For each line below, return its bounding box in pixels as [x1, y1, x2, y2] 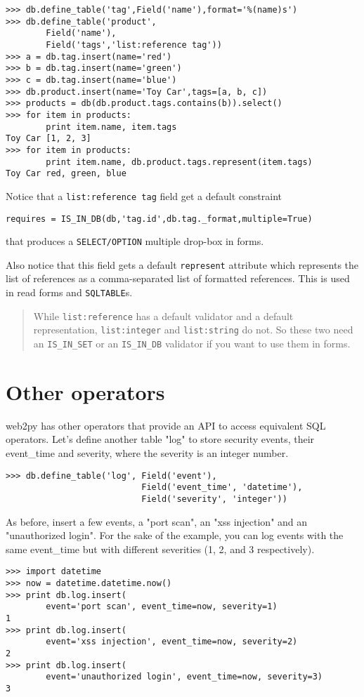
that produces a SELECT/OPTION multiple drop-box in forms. [6, 234, 264, 248]
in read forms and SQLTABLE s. [6, 285, 133, 300]
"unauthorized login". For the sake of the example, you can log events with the [6, 528, 344, 543]
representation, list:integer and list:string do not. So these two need [33, 322, 353, 337]
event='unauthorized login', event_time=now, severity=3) [46, 672, 323, 682]
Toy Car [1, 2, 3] [6, 133, 91, 144]
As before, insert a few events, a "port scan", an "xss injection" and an [6, 514, 308, 529]
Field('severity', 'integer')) [141, 493, 287, 504]
